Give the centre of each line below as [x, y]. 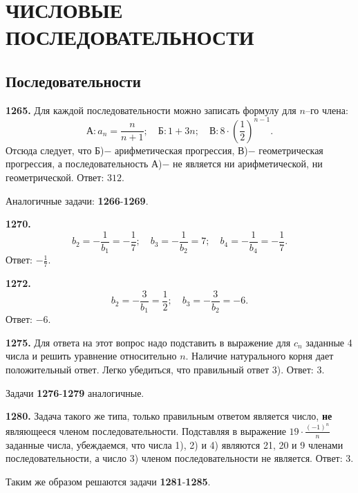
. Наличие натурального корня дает [260, 356]
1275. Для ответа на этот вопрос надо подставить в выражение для [148, 342]
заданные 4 [329, 342]
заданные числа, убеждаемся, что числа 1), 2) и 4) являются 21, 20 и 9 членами [175, 444]
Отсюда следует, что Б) [55, 150]
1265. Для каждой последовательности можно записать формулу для [151, 110]
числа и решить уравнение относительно [91, 356]
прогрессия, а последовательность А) [84, 164]
